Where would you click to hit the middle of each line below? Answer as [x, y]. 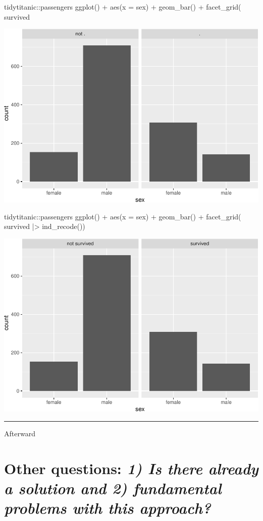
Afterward [20, 433]
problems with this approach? [108, 508]
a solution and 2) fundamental [113, 488]
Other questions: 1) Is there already [131, 468]
